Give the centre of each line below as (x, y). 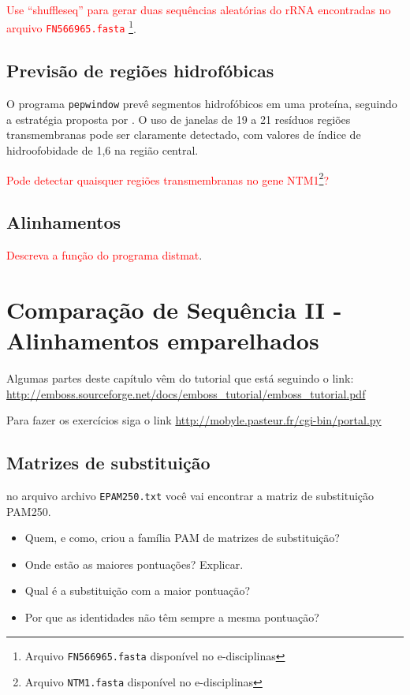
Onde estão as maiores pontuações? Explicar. (134, 564)
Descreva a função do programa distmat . (104, 255)
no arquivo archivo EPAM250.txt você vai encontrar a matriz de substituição (190, 495)
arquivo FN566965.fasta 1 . (71, 27)
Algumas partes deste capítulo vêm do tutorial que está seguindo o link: (180, 377)
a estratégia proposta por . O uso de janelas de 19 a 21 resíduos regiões (179, 119)
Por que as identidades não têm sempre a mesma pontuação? (172, 617)
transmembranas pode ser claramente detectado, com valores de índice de (184, 135)
